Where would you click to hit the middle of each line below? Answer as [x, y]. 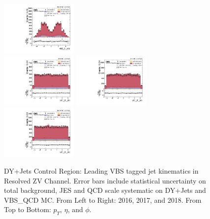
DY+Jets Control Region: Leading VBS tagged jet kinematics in [101, 170]
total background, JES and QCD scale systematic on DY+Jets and [105, 190]
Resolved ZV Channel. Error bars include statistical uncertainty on [105, 180]
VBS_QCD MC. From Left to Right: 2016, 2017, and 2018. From [103, 200]
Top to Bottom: [28, 209]
